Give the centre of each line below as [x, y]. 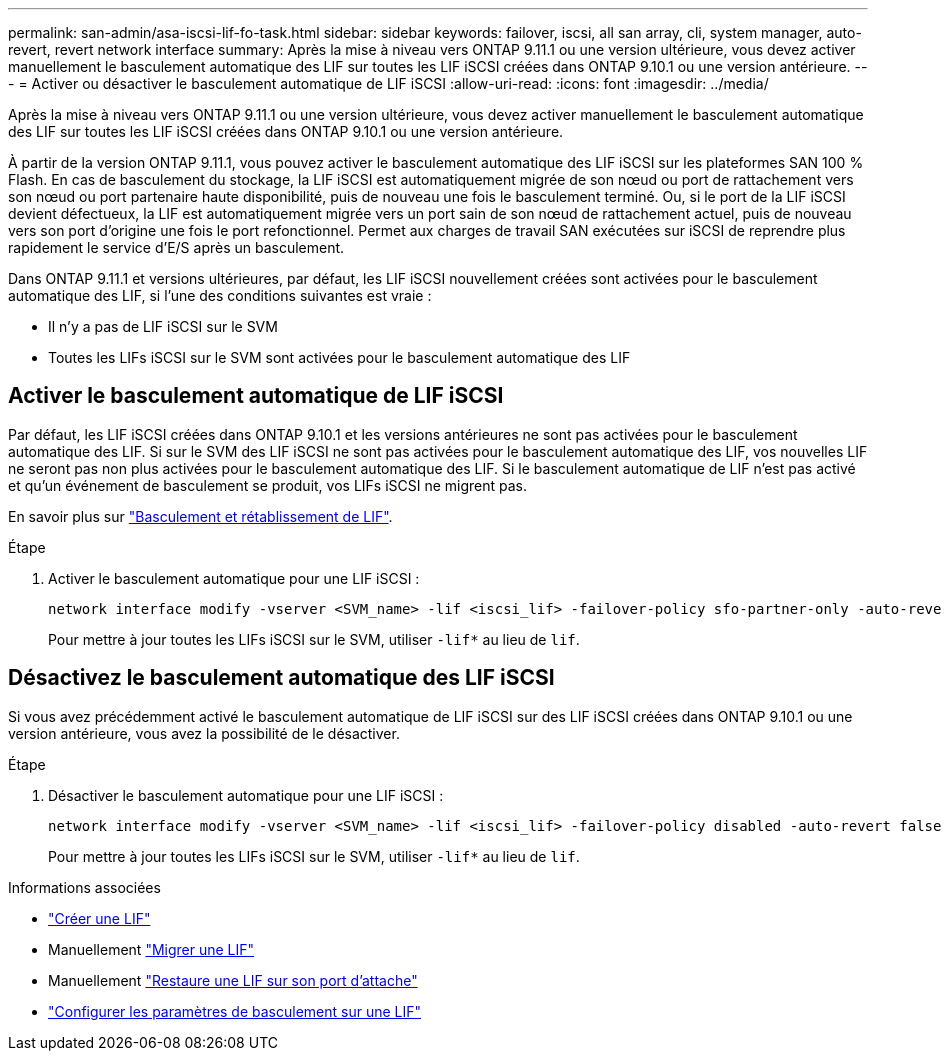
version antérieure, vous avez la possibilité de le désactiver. [204, 733]
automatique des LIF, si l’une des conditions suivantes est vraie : [220, 295]
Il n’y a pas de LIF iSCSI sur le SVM [163, 326]
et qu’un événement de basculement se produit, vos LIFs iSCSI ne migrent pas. [268, 485]
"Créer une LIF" [99, 918]
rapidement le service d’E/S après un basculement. [176, 247]
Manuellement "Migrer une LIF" [151, 949]
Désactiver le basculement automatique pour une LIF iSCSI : [246, 795]
